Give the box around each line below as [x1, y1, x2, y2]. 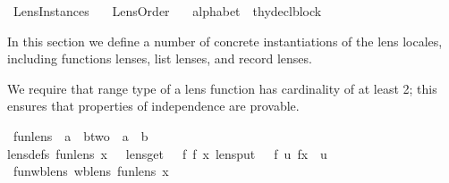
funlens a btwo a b [13, 126, 148, 145]
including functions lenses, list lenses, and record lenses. [7, 49, 312, 68]
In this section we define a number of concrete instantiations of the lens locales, [7, 31, 443, 50]
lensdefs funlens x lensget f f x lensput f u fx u [7, 144, 327, 162]
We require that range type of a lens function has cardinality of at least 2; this [7, 79, 437, 97]
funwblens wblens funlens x [13, 162, 169, 180]
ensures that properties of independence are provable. [7, 96, 300, 115]
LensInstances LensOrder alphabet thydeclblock [13, 2, 322, 20]
